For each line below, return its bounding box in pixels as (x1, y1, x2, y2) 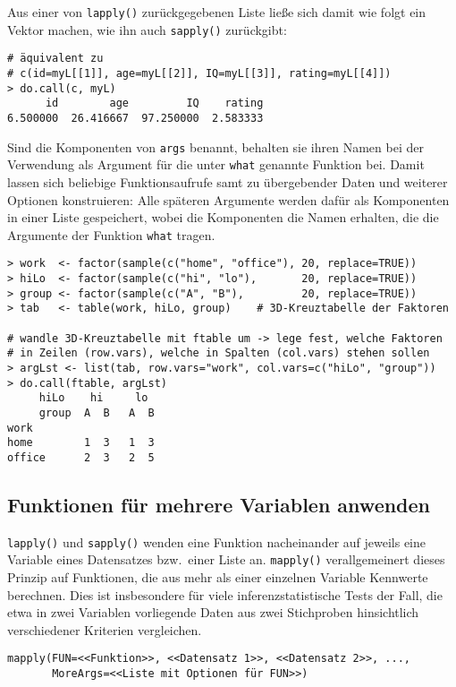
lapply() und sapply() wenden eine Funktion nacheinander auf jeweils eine (7, 532, 426, 551)
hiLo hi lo (38, 391, 148, 405)
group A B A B (38, 406, 155, 419)
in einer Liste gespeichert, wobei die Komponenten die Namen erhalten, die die (7, 208, 439, 227)
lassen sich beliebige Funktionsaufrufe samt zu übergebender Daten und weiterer (7, 172, 448, 191)
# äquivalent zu (7, 52, 104, 65)
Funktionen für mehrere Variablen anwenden (7, 490, 431, 518)
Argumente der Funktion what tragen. (7, 225, 215, 244)
